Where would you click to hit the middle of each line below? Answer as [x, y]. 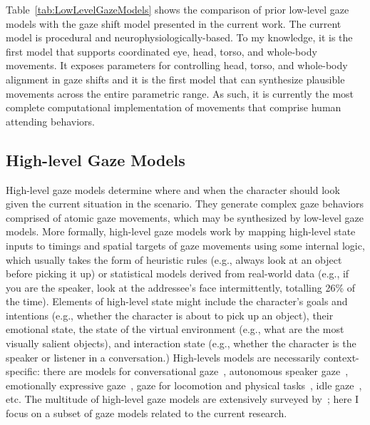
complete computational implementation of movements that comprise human [174, 107]
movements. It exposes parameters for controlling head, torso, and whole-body [177, 65]
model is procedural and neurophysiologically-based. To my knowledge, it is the [179, 37]
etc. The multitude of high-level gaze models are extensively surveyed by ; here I [182, 399]
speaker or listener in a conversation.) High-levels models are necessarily [163, 357]
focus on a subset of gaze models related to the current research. [147, 413]
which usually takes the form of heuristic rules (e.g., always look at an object [174, 259]
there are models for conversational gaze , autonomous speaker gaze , [196, 371]
